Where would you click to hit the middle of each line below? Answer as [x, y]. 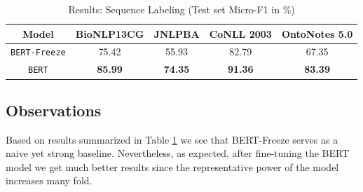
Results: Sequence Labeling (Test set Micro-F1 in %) [181, 9]
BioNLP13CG [110, 33]
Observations [54, 110]
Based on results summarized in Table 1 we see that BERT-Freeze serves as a [172, 139]
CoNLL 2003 [240, 33]
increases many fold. [49, 180]
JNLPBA [177, 33]
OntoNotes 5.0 [317, 33]
